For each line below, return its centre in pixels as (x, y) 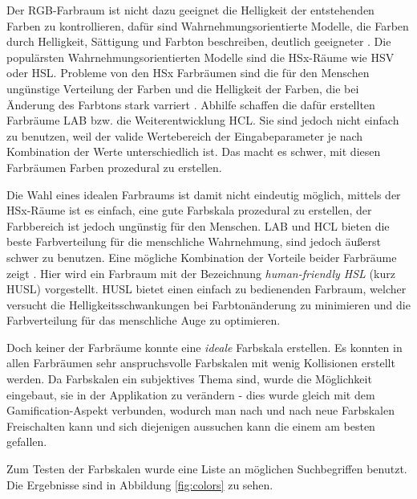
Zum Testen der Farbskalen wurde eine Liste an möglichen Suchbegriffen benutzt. (207, 469)
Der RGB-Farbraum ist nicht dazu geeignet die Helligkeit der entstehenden (190, 10)
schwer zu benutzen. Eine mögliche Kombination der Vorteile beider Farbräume (202, 257)
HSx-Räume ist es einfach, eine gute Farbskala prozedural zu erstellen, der (189, 210)
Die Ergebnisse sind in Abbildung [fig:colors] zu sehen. (140, 484)
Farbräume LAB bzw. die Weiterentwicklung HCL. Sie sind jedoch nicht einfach (203, 120)
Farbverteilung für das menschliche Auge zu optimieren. (144, 320)
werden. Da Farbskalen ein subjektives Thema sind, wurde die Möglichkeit (189, 379)
